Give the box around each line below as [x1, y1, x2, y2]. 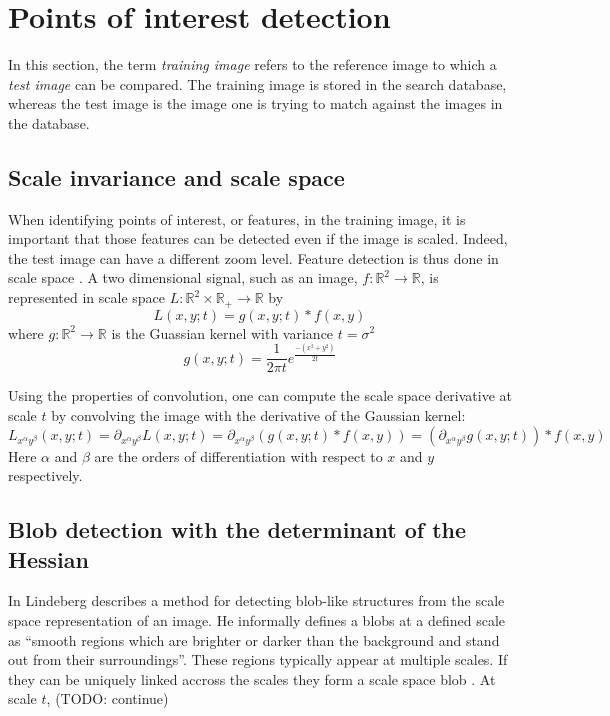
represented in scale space [8, 287, 165, 308]
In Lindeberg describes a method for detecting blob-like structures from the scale [8, 590, 505, 611]
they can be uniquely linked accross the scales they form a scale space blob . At [8, 668, 496, 689]
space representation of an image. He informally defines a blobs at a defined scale [8, 609, 506, 630]
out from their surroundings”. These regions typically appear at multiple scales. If [8, 649, 508, 670]
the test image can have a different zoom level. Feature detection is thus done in [8, 247, 499, 268]
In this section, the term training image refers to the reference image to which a [8, 54, 497, 75]
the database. [8, 112, 90, 133]
